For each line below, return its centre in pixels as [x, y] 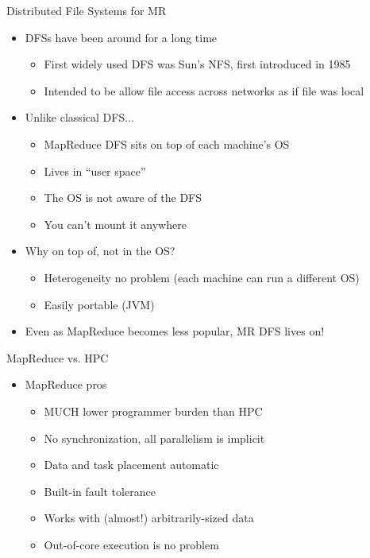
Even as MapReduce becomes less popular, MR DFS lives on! [175, 331]
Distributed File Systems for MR [87, 10]
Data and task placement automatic [131, 465]
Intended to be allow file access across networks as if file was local [204, 90]
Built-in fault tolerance [100, 491]
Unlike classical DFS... [79, 117]
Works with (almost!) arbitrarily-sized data [149, 518]
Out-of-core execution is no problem [131, 544]
